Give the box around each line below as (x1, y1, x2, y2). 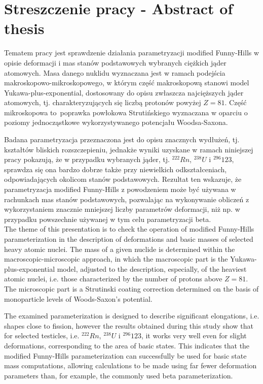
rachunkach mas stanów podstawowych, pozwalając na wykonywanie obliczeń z (4, 194, 249, 204)
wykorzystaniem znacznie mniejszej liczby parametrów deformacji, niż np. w (4, 204, 240, 214)
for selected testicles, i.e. (4, 330, 80, 341)
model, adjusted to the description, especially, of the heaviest (57, 263, 247, 274)
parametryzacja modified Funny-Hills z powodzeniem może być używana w (4, 184, 236, 195)
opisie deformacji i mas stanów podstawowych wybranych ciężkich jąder (4, 57, 227, 68)
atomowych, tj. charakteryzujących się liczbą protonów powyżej (4, 97, 201, 108)
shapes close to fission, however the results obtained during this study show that (4, 320, 254, 331)
